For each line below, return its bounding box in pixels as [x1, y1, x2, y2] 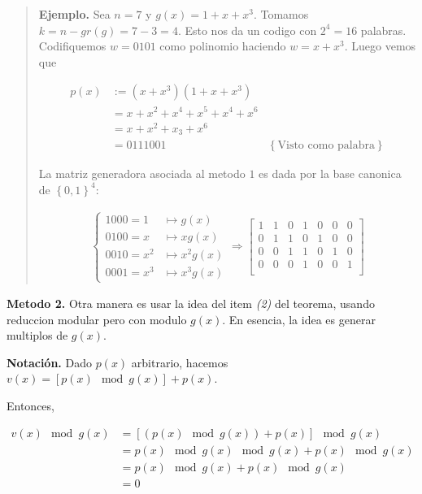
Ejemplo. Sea [38, 6, 111, 22]
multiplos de [7, 327, 68, 344]
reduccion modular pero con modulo [7, 310, 187, 327]
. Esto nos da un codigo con [177, 21, 317, 38]
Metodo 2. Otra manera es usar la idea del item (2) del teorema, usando [7, 295, 375, 312]
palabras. [360, 21, 407, 38]
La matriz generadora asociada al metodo [38, 165, 246, 182]
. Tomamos [253, 6, 309, 22]
